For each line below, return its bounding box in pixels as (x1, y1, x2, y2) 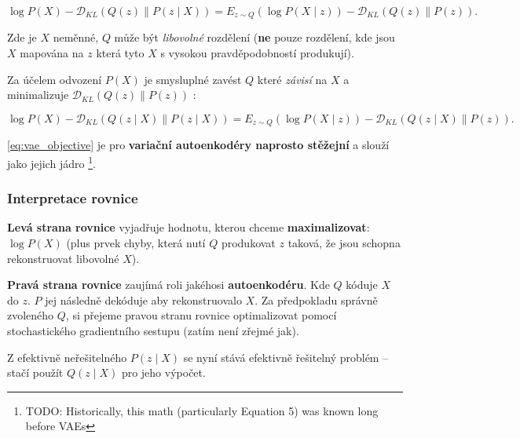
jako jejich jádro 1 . (7, 152, 96, 171)
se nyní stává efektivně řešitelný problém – (183, 349, 389, 365)
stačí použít (7, 364, 64, 381)
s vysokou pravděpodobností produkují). (160, 45, 354, 61)
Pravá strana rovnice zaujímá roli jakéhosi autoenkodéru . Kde (7, 276, 330, 293)
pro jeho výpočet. (121, 364, 206, 381)
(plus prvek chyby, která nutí (66, 234, 206, 250)
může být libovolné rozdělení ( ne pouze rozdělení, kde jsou (114, 29, 395, 46)
